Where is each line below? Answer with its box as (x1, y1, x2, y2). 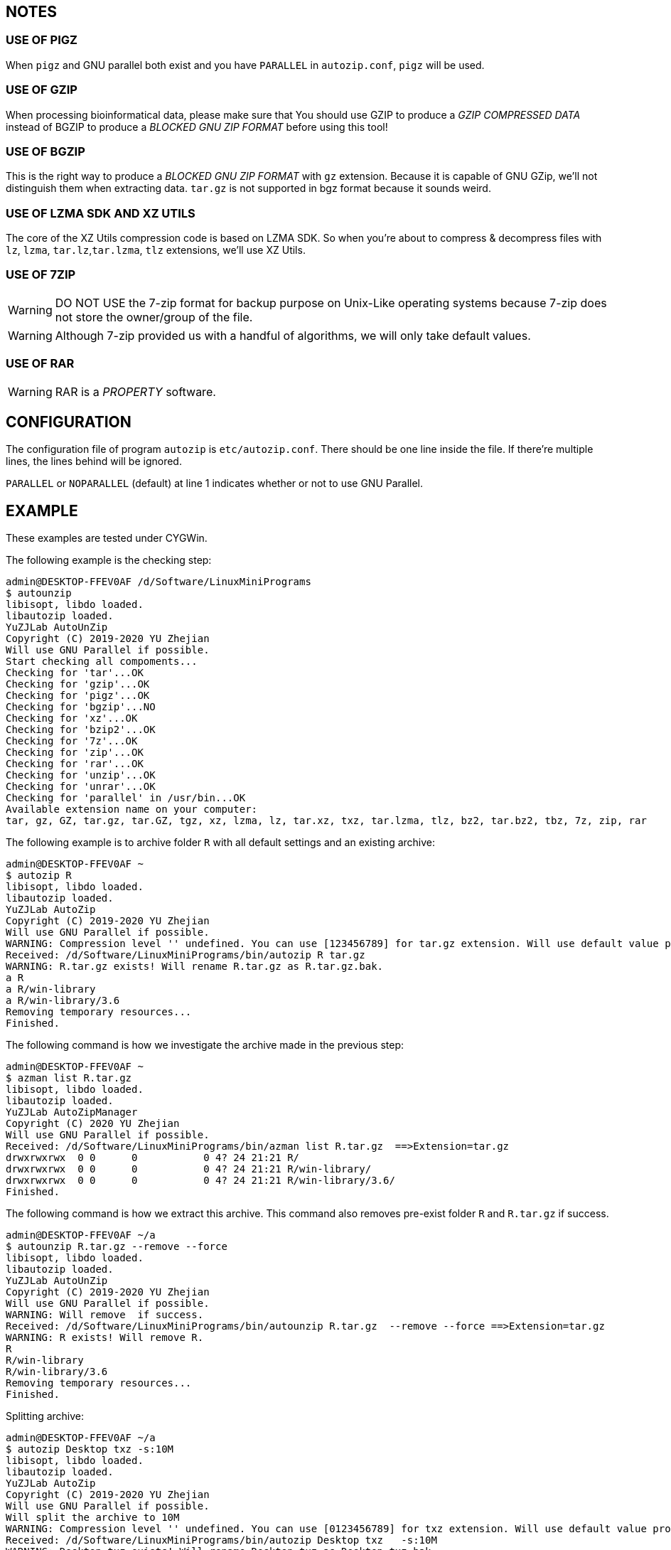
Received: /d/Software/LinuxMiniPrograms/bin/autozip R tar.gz (6, 949, 365, 961)
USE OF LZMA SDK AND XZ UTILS (6, 205, 195, 220)
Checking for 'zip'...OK (6, 747, 144, 759)
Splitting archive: (6, 1410, 85, 1423)
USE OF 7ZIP (6, 267, 76, 282)
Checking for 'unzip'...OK (6, 769, 156, 781)
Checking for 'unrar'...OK (6, 781, 156, 793)
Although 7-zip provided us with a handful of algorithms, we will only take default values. (55, 328, 531, 343)
